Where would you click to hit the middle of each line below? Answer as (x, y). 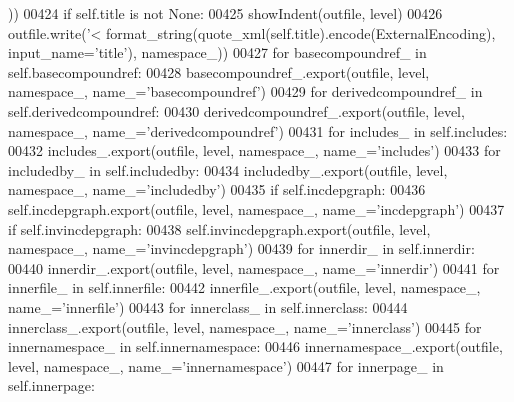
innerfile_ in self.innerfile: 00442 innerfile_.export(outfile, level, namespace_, (244, 287)
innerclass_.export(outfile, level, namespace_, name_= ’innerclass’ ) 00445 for (245, 326)
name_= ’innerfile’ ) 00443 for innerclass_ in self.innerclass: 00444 (208, 306)
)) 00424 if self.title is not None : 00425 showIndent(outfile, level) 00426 (225, 13)
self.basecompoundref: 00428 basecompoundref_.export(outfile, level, (219, 71)
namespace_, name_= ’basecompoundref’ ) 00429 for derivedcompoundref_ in (245, 91)
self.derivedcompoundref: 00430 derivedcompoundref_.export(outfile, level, (236, 110)
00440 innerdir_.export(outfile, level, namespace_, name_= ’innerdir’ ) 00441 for (254, 267)
